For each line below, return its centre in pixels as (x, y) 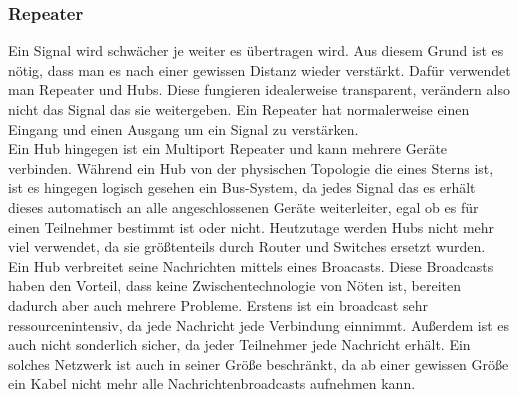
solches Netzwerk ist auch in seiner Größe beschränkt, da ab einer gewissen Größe (258, 363)
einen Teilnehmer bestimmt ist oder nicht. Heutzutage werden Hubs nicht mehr (251, 226)
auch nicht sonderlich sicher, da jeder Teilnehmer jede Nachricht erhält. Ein (239, 344)
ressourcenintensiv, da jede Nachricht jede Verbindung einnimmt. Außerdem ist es (259, 324)
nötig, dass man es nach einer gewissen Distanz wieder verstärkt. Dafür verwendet (259, 69)
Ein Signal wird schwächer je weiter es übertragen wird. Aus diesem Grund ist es (256, 50)
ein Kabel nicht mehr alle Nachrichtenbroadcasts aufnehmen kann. (212, 383)
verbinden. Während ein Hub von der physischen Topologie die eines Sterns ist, (251, 167)
